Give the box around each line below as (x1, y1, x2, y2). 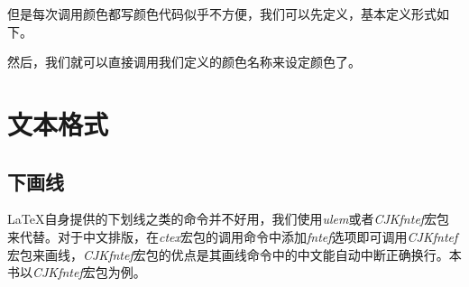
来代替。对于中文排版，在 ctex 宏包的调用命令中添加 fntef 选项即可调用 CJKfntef (7, 227, 458, 245)
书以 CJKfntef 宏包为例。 (7, 263, 146, 282)
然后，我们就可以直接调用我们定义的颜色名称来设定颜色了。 (7, 52, 361, 71)
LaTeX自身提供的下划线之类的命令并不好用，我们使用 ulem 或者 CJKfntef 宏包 (7, 209, 450, 228)
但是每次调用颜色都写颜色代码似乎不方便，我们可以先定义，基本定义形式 (7, 5, 437, 23)
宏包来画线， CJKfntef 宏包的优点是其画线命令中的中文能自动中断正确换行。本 (7, 245, 462, 264)
